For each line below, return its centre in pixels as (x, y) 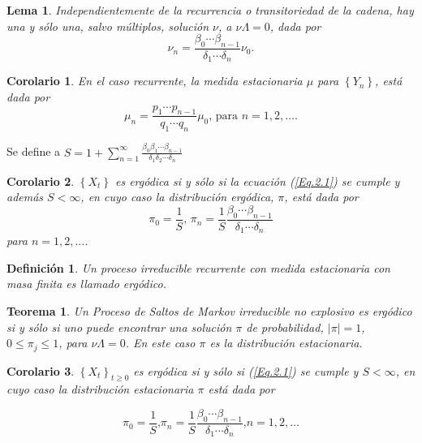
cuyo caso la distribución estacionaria (100, 389)
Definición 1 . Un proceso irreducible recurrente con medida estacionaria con (198, 267)
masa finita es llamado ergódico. (86, 284)
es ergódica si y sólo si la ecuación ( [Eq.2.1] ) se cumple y (257, 181)
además (25, 197)
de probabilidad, (285, 327)
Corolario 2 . (41, 181)
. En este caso (160, 343)
